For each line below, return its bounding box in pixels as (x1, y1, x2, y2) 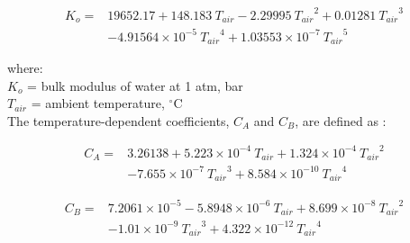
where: (7, 58, 43, 76)
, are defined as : (295, 111, 387, 130)
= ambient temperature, (31, 94, 165, 112)
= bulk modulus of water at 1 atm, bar (27, 76, 243, 94)
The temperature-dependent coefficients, (7, 111, 230, 130)
